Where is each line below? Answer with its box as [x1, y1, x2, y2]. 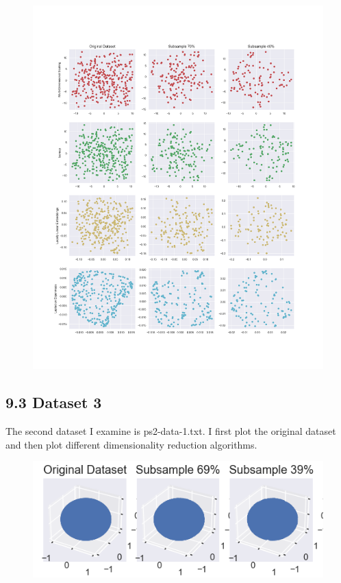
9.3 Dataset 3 [5, 392, 102, 413]
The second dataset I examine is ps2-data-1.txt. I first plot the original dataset [5, 423, 336, 438]
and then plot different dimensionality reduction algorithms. [5, 437, 257, 451]
